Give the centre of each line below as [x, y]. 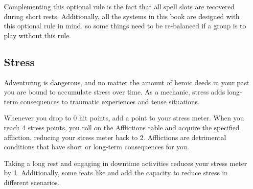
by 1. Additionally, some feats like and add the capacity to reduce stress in [116, 173]
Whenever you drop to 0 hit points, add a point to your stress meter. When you [124, 118]
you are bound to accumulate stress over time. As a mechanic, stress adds [115, 92]
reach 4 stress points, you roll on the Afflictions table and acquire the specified [122, 127]
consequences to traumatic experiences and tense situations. [110, 101]
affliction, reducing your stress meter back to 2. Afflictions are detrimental [115, 137]
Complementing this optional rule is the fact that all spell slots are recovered [119, 6]
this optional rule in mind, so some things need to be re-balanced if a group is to [125, 26]
